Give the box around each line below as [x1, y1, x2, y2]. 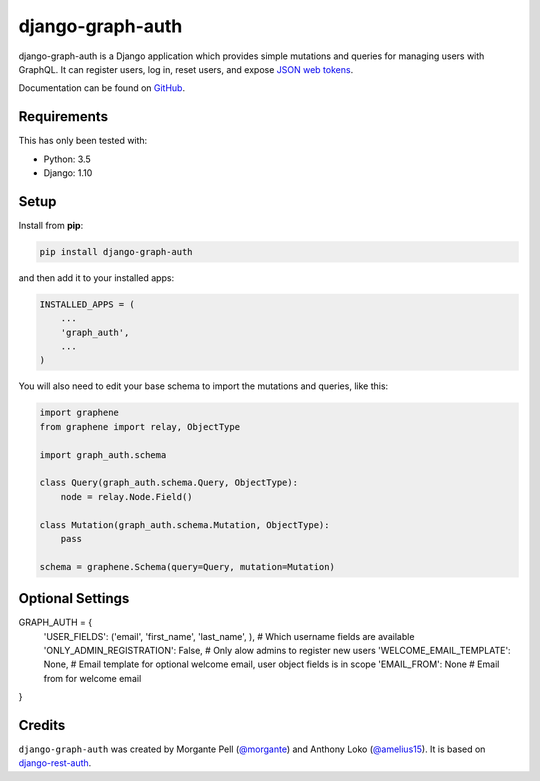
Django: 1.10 [43, 167, 93, 179]
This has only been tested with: [18, 135, 148, 147]
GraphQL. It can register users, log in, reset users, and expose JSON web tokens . [18, 63, 354, 75]
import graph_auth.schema [39, 449, 167, 460]
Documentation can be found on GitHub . [18, 82, 185, 94]
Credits [18, 716, 66, 734]
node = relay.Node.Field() [60, 491, 194, 502]
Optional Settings [18, 590, 130, 607]
